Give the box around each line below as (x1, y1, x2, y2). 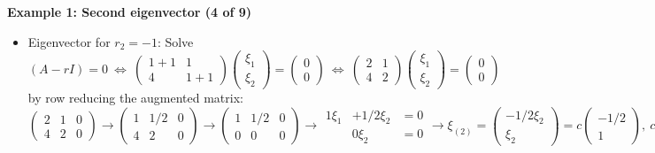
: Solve (157, 32, 194, 50)
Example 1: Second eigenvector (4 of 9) (7, 3, 252, 20)
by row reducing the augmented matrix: (27, 88, 243, 106)
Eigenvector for (27, 32, 111, 50)
